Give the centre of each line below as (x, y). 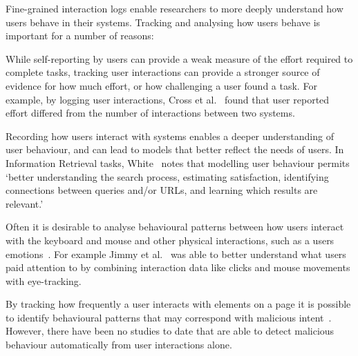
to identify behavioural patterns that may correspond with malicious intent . (169, 317)
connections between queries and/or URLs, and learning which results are (162, 190)
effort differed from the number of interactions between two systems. (150, 113)
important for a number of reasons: (80, 36)
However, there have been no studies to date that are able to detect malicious (170, 331)
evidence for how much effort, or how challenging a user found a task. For (161, 85)
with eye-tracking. (44, 280)
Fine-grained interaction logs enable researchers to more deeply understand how (175, 8)
